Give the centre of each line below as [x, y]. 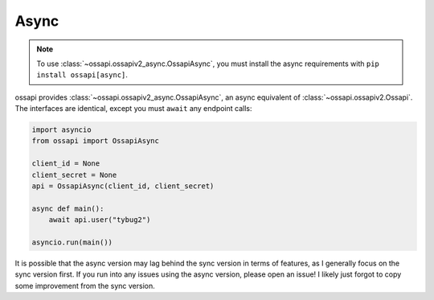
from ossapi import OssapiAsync [96, 141]
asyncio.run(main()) [72, 242]
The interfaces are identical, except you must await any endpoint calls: [133, 109]
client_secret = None [74, 175]
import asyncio [61, 130]
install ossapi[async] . [82, 75]
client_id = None [66, 164]
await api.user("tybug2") [100, 220]
